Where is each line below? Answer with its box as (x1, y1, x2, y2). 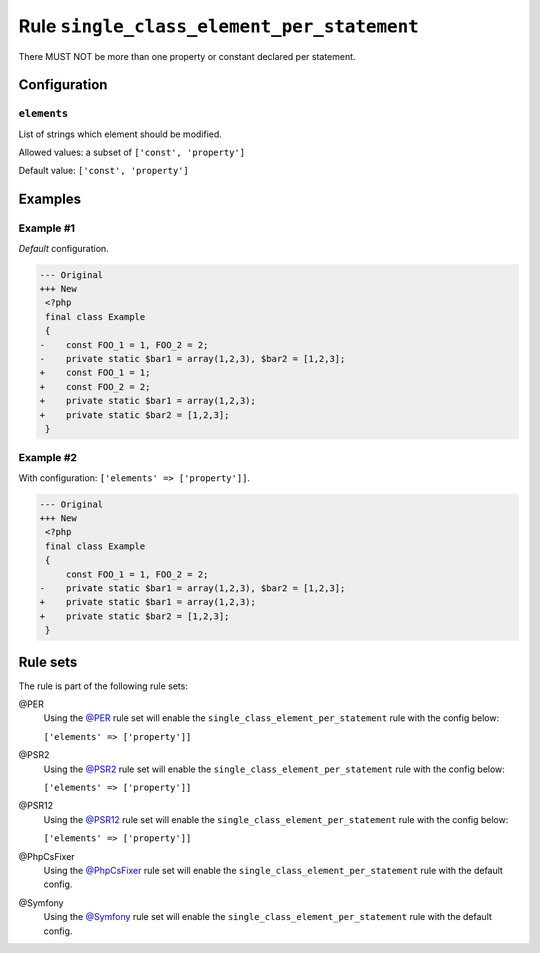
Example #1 (18, 221, 75, 235)
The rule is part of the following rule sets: (18, 680, 189, 692)
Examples (18, 191, 82, 208)
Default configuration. (18, 242, 109, 254)
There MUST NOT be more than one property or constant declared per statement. (18, 50, 356, 62)
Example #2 (18, 451, 78, 465)
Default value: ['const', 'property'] (18, 165, 189, 177)
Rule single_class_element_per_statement (18, 15, 419, 37)
